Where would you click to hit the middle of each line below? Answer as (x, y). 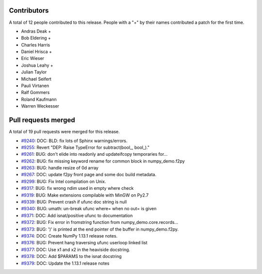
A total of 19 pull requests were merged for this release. (64, 132)
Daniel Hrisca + (36, 52)
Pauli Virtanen (35, 86)
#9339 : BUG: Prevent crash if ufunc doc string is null (74, 202)
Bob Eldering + (36, 38)
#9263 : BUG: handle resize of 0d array (60, 168)
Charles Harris (36, 45)
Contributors (29, 10)
